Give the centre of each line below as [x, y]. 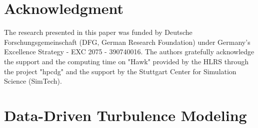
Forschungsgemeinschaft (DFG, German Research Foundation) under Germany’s [127, 42]
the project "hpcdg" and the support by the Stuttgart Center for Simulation [120, 71]
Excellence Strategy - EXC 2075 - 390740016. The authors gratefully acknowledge [129, 52]
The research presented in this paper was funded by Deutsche [98, 32]
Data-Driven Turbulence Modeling [125, 115]
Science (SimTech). [33, 81]
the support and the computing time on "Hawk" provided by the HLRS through [126, 61]
